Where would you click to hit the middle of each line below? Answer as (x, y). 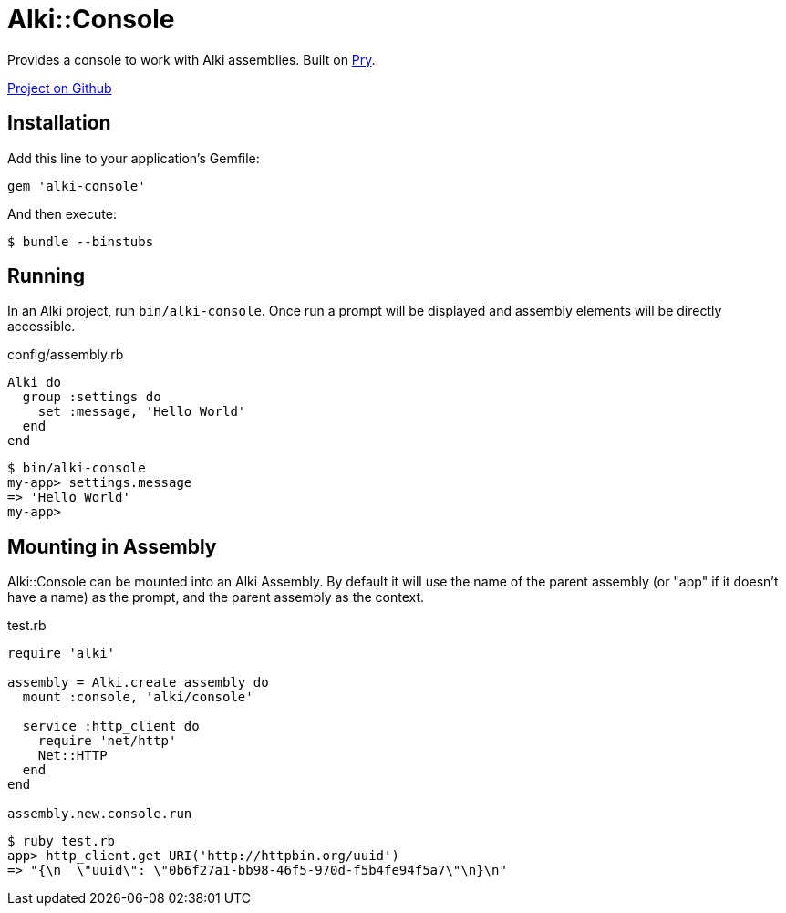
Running (47, 276)
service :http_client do (111, 726)
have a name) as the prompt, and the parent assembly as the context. (216, 597)
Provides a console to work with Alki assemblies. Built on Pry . (191, 59)
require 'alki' (62, 654)
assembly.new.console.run (100, 814)
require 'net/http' (107, 741)
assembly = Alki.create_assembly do (138, 683)
